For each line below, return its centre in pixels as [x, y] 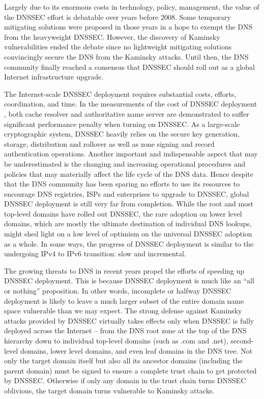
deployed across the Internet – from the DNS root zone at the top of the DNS [125, 330]
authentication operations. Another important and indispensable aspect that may [131, 154]
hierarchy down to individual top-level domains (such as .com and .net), [116, 340]
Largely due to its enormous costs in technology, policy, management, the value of [132, 7]
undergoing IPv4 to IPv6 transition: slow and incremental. [95, 254]
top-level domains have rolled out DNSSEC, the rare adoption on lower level [123, 213]
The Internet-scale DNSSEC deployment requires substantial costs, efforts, [120, 94]
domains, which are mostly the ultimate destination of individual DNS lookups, [128, 223]
